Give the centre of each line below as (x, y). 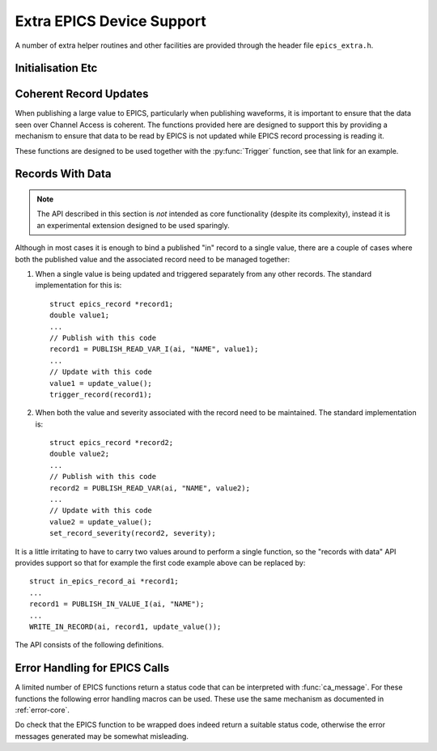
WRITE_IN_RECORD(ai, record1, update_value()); (125, 626)
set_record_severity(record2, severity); (133, 533)
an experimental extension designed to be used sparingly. (133, 225)
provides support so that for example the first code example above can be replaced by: (160, 562)
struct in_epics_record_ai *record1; (104, 581)
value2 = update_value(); (101, 522)
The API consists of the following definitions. (89, 645)
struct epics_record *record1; (112, 304)
